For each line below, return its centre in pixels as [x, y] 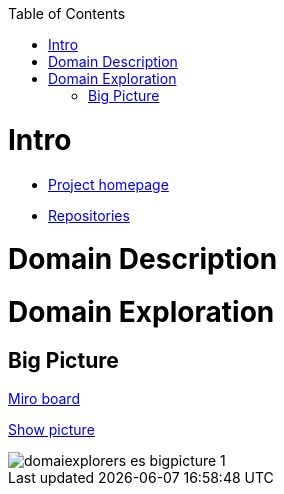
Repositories [89, 215]
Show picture [51, 430]
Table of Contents [67, 13]
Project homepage [108, 184]
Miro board [44, 399]
